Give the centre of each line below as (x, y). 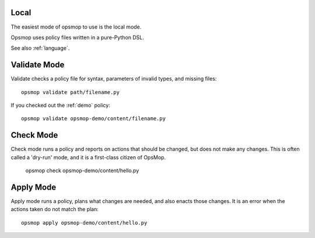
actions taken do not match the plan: (55, 209)
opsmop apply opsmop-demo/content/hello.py (84, 223)
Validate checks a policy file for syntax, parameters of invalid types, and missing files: (114, 79)
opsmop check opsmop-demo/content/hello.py (82, 171)
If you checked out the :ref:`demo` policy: (60, 105)
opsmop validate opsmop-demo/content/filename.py (94, 119)
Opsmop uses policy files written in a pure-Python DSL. (77, 37)
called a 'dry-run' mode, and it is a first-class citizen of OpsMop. (88, 157)
